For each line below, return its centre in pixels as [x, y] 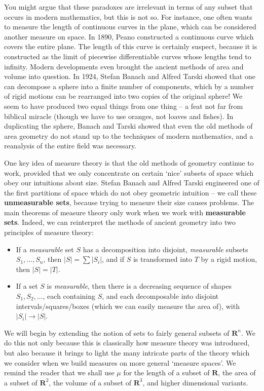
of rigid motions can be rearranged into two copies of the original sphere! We [123, 96]
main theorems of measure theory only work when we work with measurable [125, 212]
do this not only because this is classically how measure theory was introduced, [127, 343]
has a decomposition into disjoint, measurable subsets [165, 249]
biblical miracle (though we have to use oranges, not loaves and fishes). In [119, 116]
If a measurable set [45, 249]
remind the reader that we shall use [59, 373]
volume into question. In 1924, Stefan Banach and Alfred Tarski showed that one [130, 76]
